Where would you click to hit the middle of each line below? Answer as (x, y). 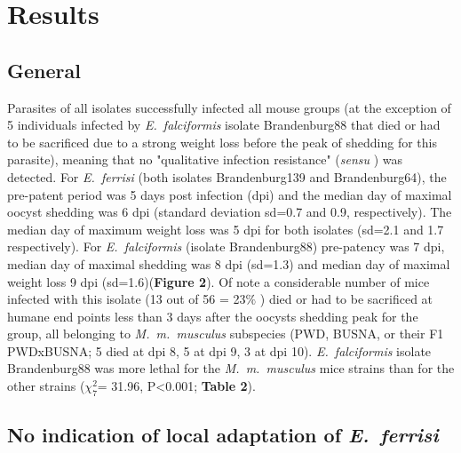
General (44, 70)
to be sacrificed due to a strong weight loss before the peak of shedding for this (222, 142)
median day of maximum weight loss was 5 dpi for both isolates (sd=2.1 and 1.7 (226, 229)
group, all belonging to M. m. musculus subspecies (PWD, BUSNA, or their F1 (226, 334)
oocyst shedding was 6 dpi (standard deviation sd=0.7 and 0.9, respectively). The (230, 212)
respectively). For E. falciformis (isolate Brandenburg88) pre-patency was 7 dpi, (226, 246)
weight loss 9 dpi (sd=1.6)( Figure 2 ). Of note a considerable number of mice (219, 281)
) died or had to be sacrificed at (346, 299)
